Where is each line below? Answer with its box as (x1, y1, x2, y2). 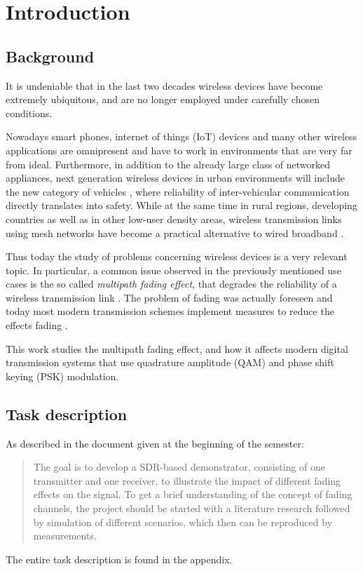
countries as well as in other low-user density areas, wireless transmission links (6, 211, 342, 226)
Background (6, 45, 95, 67)
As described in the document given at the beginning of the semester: (6, 436, 304, 450)
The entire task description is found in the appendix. (6, 551, 233, 566)
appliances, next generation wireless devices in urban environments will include (6, 170, 345, 185)
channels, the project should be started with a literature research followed (33, 501, 350, 516)
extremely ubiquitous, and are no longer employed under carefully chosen (6, 92, 320, 107)
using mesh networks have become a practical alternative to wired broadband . (6, 225, 344, 240)
